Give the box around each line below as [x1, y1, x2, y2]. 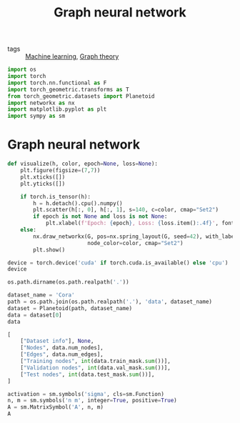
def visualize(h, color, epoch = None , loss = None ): [7, 160, 159, 168]
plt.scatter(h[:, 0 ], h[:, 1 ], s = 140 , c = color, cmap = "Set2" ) [33, 206, 219, 214]
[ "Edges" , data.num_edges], [20, 351, 104, 358]
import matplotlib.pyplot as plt [7, 106, 107, 113]
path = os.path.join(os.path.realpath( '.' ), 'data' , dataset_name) [7, 298, 213, 305]
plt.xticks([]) [20, 173, 66, 181]
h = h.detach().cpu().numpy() [33, 199, 123, 207]
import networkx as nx [7, 99, 75, 106]
